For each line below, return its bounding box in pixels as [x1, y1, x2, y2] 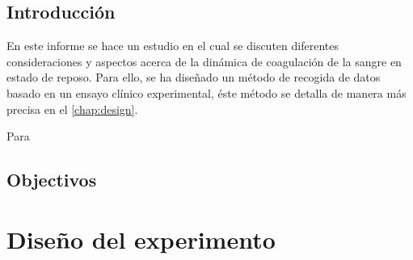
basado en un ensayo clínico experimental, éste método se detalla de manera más [6, 84, 407, 101]
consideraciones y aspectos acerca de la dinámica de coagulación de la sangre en [6, 52, 402, 69]
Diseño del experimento [6, 222, 276, 255]
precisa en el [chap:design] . [6, 100, 138, 117]
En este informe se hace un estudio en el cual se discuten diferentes [6, 37, 339, 54]
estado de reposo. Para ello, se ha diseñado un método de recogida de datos [6, 69, 381, 86]
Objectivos [6, 167, 97, 192]
